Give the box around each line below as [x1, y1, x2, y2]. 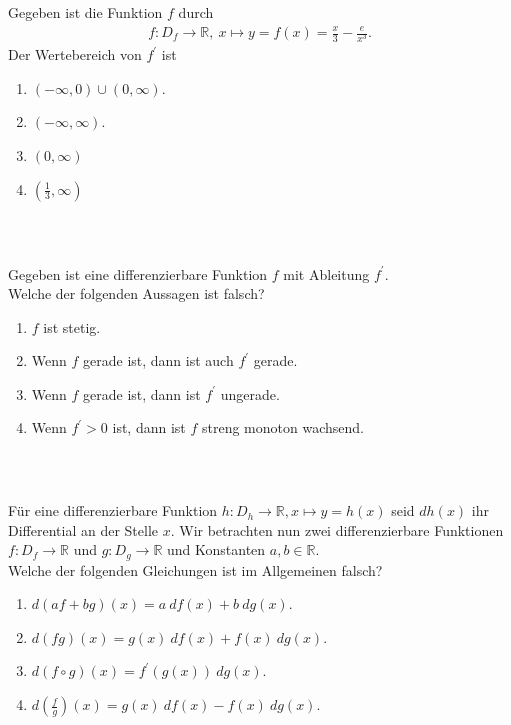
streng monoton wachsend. [201, 417, 364, 438]
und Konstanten [167, 539, 266, 560]
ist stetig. [43, 316, 101, 337]
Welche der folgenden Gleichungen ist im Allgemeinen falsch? [8, 559, 383, 580]
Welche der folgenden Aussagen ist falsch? [8, 283, 265, 304]
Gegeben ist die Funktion [8, 2, 163, 23]
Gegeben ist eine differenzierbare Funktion [8, 263, 268, 284]
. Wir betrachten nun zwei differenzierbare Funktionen [170, 519, 504, 540]
